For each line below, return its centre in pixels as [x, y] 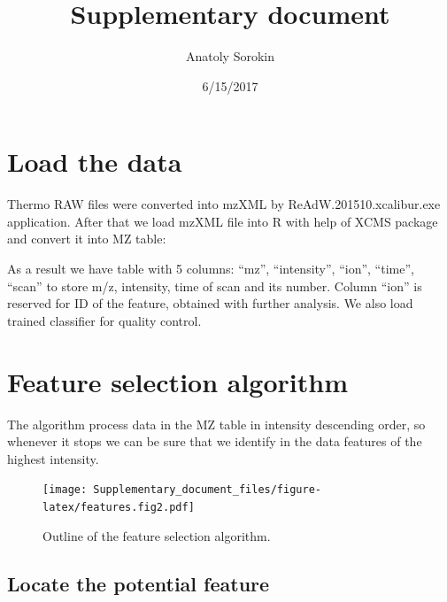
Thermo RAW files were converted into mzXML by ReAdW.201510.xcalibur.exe [224, 204]
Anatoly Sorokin [230, 56]
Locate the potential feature [139, 583]
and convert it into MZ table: [87, 239]
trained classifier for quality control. [104, 320]
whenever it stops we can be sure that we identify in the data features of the [215, 441]
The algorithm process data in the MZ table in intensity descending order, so [216, 424]
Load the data [95, 162]
